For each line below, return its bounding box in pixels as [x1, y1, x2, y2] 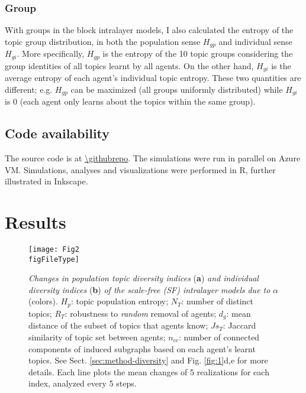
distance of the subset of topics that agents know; [28, 319, 208, 332]
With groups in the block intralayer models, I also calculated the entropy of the [5, 24, 294, 36]
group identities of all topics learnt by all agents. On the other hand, [5, 59, 254, 72]
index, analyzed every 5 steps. [28, 377, 137, 389]
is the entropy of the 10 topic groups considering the [102, 47, 293, 60]
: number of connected [178, 330, 260, 343]
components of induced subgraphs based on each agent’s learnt [28, 342, 256, 355]
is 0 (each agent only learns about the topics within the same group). [5, 95, 256, 108]
